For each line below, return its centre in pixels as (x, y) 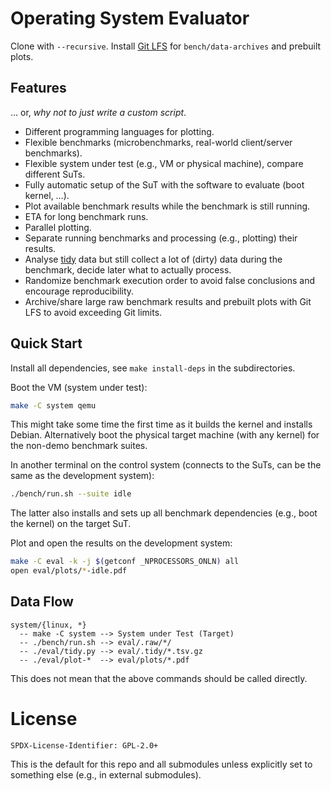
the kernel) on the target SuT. (71, 524)
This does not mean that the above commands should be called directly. (159, 678)
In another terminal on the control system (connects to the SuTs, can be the (166, 465)
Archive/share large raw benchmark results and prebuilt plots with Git (168, 301)
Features (38, 88)
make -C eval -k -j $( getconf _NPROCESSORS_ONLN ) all (125, 562)
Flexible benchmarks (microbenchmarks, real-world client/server (158, 142)
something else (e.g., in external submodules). (106, 774)
